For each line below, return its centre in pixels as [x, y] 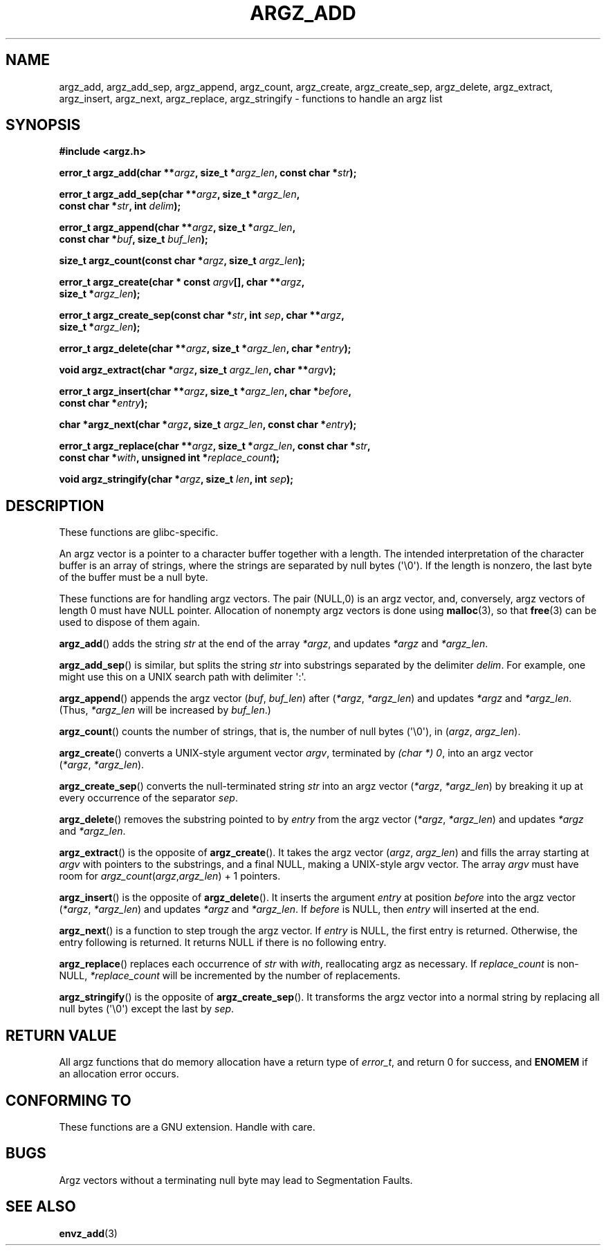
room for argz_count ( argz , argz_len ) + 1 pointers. [170, 876]
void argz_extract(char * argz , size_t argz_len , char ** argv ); [198, 370]
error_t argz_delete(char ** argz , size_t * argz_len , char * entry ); [205, 349]
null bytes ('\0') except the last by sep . [147, 1009]
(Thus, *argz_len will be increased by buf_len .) [165, 710]
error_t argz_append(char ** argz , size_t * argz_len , [177, 228]
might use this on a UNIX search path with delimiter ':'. [183, 677]
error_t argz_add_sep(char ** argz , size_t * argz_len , [180, 194]
